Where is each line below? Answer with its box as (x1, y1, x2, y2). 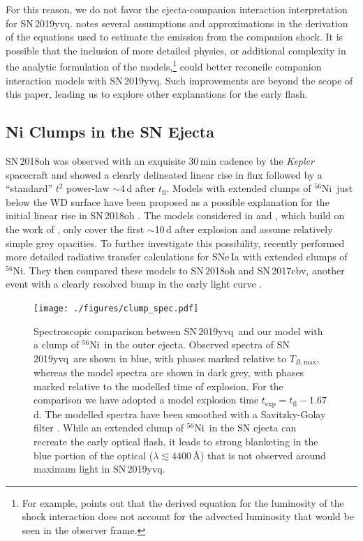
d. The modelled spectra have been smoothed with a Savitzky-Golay (34, 406, 326, 421)
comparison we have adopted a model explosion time (34, 392, 259, 407)
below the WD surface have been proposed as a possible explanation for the (6, 194, 329, 209)
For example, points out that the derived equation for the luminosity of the (22, 495, 344, 510)
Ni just (321, 181, 353, 195)
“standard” (6, 181, 53, 195)
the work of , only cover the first (6, 221, 145, 236)
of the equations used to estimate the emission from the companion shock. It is (6, 29, 343, 44)
